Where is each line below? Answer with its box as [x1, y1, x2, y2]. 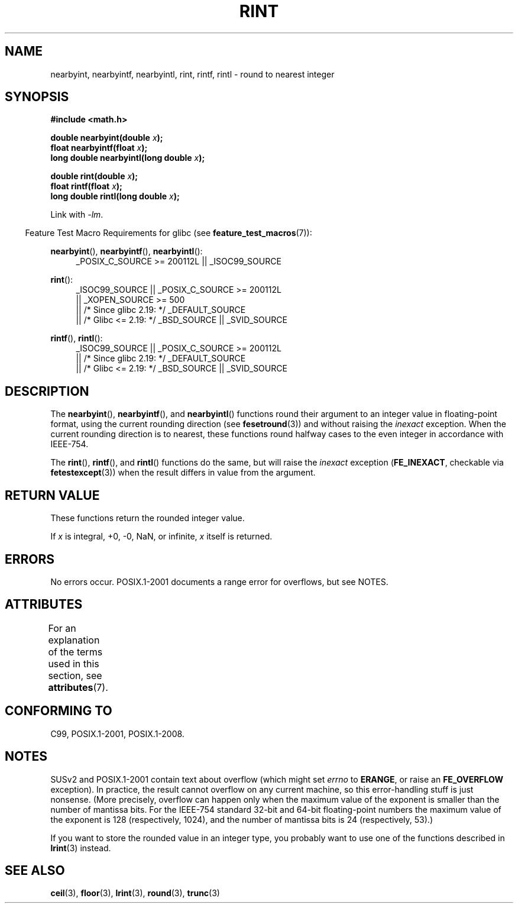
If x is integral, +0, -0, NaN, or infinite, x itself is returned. [50, 531, 273, 542]
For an [48, 622, 76, 634]
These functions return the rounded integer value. [50, 513, 245, 524]
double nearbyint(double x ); [50, 133, 163, 143]
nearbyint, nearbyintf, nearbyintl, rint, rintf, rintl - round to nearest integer [50, 69, 335, 79]
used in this [48, 657, 99, 670]
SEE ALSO [5, 862, 65, 878]
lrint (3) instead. [50, 842, 111, 853]
